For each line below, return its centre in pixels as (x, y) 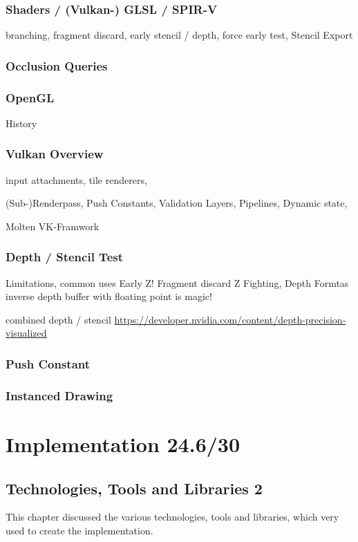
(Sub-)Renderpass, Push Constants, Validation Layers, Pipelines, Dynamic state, (177, 203)
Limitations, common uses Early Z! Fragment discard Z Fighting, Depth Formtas (177, 282)
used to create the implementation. (79, 530)
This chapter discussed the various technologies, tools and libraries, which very (172, 517)
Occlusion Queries (57, 65)
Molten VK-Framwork (53, 226)
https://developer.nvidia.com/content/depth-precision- (230, 319)
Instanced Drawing (59, 395)
